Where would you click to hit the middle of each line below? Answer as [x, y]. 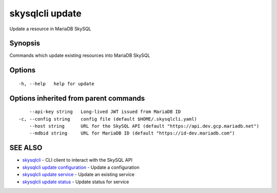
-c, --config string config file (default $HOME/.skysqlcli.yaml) [108, 119]
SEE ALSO [26, 148]
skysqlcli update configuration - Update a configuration [81, 167]
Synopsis [25, 43]
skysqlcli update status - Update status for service [76, 182]
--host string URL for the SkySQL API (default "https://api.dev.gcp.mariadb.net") [144, 126]
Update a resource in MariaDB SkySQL [51, 29]
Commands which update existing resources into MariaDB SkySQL [80, 55]
